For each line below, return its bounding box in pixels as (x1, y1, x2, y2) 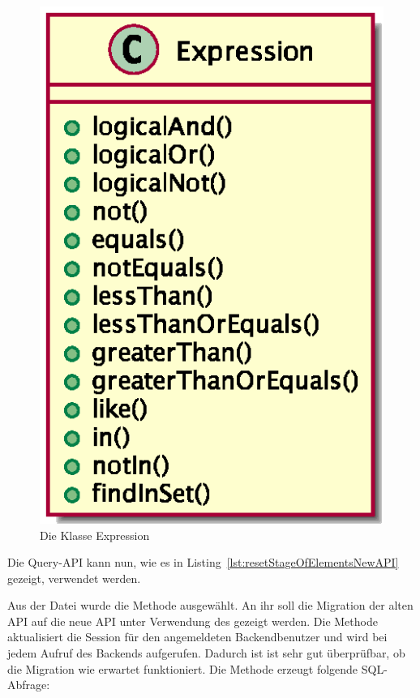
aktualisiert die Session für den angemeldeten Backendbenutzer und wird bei (7, 628, 388, 645)
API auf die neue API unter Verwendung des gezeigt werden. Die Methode (7, 612, 378, 629)
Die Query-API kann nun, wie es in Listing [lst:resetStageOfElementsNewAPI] (7, 554, 399, 571)
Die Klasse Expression (40, 526, 150, 543)
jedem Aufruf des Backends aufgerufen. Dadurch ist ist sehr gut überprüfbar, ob (7, 644, 405, 662)
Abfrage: (7, 676, 50, 693)
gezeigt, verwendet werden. (7, 569, 141, 586)
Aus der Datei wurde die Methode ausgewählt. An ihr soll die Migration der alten (7, 597, 414, 614)
